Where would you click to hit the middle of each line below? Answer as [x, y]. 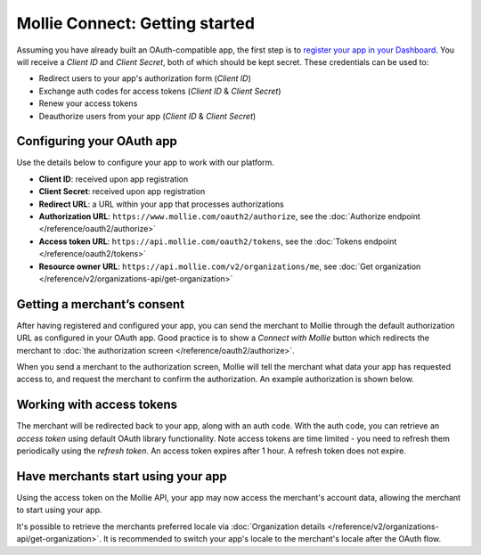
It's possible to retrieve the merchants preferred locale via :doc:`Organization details [171, 526]
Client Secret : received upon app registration [122, 192]
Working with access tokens [97, 405]
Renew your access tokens [88, 103]
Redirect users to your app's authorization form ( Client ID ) [145, 78]
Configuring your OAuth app [97, 141]
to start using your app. [59, 510]
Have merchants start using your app [122, 476]
